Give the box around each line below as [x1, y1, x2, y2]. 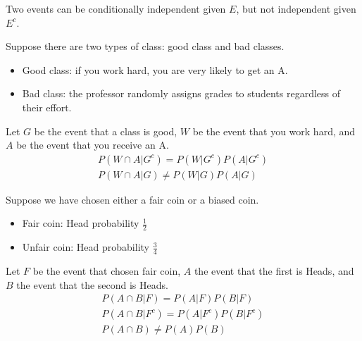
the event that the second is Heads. [16, 277, 168, 292]
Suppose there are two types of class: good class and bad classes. [6, 39, 285, 54]
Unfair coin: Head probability [22, 240, 149, 254]
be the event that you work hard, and [192, 123, 356, 138]
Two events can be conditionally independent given [6, 1, 226, 15]
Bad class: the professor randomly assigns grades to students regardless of [22, 86, 341, 101]
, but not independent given [236, 1, 356, 15]
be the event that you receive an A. [16, 137, 169, 152]
